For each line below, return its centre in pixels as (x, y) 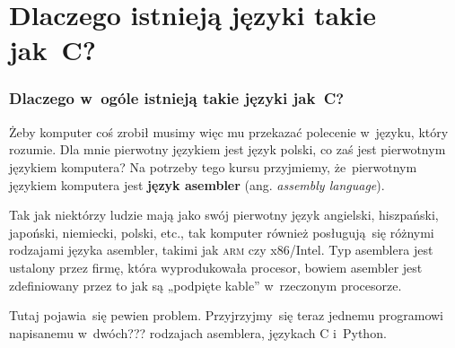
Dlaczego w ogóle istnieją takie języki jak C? (177, 98)
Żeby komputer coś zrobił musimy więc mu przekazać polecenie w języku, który (229, 131)
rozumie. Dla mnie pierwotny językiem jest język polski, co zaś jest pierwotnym (227, 149)
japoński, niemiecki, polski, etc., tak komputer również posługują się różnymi (222, 232)
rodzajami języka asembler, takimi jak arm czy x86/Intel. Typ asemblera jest (221, 250)
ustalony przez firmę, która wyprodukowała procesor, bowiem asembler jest (216, 267)
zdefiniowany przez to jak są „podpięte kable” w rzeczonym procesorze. (206, 285)
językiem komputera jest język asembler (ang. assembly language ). (197, 184)
